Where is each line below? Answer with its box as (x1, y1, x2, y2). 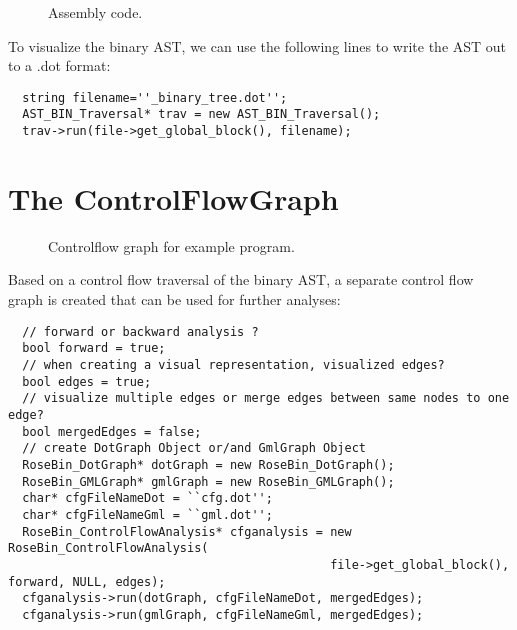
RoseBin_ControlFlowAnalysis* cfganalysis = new (22, 524, 352, 539)
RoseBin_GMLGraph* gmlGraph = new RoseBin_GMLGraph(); (22, 474, 395, 489)
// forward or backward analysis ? (22, 324, 259, 339)
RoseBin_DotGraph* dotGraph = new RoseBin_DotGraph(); (22, 457, 395, 472)
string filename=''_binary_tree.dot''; (22, 90, 288, 105)
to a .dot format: (8, 55, 111, 76)
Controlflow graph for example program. (48, 235, 295, 256)
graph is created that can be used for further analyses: (8, 289, 341, 310)
